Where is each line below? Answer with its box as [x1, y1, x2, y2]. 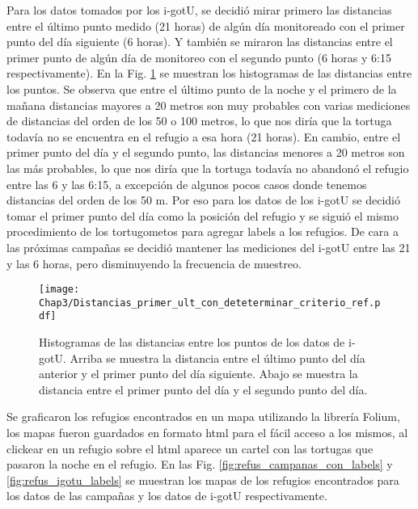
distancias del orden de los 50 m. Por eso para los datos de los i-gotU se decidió [6, 191, 400, 208]
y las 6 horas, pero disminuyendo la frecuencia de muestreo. [6, 254, 302, 271]
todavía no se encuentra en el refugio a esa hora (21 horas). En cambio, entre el [6, 128, 401, 145]
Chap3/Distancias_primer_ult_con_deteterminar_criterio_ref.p [39, 297, 381, 309]
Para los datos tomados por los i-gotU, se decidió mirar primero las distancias [6, 2, 392, 18]
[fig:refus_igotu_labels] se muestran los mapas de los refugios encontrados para [6, 471, 399, 488]
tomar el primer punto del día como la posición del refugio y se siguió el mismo [6, 207, 399, 224]
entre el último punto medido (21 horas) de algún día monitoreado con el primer [6, 17, 405, 34]
